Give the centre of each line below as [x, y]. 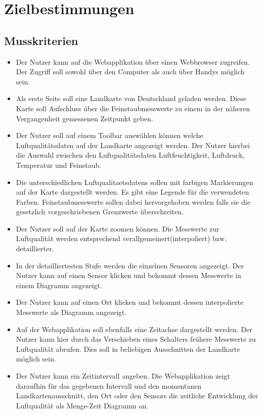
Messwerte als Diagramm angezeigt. [71, 312]
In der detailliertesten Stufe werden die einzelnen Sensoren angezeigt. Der [130, 265]
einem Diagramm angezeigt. [59, 285]
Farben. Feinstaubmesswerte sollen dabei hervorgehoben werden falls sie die [133, 201]
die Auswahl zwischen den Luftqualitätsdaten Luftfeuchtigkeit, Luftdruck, [130, 155]
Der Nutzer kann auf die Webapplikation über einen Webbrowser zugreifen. [133, 61]
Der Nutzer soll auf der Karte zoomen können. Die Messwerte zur [118, 228]
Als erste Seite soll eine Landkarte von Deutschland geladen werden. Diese [131, 98]
